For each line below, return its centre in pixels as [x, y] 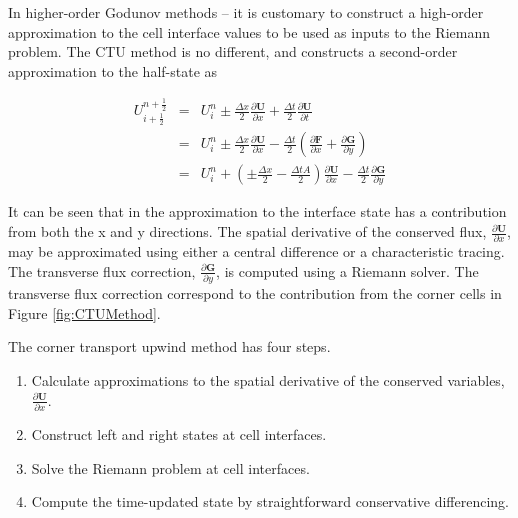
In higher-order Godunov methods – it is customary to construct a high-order [246, 12]
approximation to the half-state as [113, 70]
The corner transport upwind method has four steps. [169, 346]
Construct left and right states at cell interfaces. [179, 433]
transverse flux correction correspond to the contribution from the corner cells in [255, 293]
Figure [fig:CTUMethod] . [84, 312]
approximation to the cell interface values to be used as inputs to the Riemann [249, 31]
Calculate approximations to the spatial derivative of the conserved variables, [268, 380]
